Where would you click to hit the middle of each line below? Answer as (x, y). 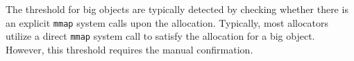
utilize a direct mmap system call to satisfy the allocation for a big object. (160, 36)
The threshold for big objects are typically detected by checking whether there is (177, 9)
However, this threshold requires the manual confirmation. (129, 49)
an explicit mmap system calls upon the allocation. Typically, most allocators (167, 22)
